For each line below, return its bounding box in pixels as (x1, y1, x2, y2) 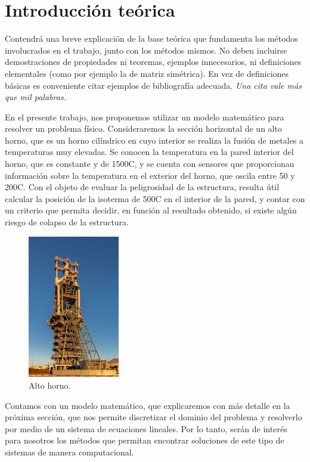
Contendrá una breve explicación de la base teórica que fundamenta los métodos (5, 32, 298, 45)
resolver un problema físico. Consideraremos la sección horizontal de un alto (5, 122, 282, 135)
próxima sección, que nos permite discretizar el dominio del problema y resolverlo (5, 411, 302, 423)
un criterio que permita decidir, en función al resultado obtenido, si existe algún (5, 204, 297, 216)
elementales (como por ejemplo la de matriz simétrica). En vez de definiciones (5, 67, 289, 79)
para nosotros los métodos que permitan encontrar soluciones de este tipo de (5, 434, 284, 447)
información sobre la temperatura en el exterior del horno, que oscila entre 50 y (5, 169, 295, 181)
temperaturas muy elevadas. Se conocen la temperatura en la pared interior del (5, 145, 294, 158)
